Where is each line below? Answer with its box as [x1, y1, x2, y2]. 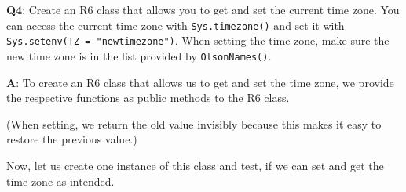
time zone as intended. [6, 172, 115, 189]
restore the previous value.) [6, 131, 137, 147]
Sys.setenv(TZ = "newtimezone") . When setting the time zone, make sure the [6, 32, 390, 49]
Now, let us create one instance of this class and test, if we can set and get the [6, 157, 384, 173]
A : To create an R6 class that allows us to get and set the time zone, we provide [6, 74, 394, 90]
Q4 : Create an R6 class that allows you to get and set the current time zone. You [6, 2, 400, 17]
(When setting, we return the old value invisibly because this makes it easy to [6, 115, 382, 132]
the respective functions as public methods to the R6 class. [6, 89, 290, 106]
